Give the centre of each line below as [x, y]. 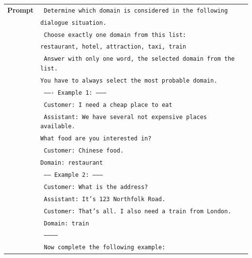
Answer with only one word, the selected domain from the [139, 59]
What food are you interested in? [96, 139]
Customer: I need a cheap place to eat [108, 105]
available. [58, 127]
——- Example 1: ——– [75, 93]
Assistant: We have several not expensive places [125, 117]
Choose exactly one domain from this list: [115, 35]
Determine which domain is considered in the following [136, 10]
